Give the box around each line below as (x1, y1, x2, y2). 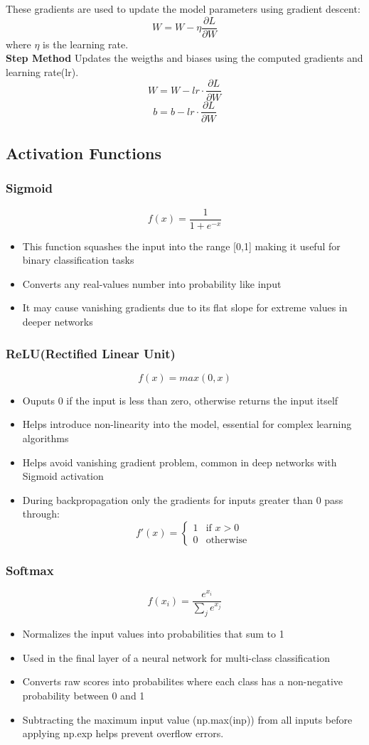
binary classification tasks (22, 252, 134, 267)
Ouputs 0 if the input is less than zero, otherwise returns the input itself (22, 392, 338, 407)
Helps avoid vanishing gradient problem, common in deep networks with (22, 454, 337, 469)
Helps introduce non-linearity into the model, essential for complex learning (22, 417, 352, 432)
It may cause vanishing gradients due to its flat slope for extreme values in (22, 300, 348, 315)
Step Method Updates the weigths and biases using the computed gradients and (6, 50, 363, 65)
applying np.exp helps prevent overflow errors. (22, 726, 224, 741)
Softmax (6, 561, 54, 579)
